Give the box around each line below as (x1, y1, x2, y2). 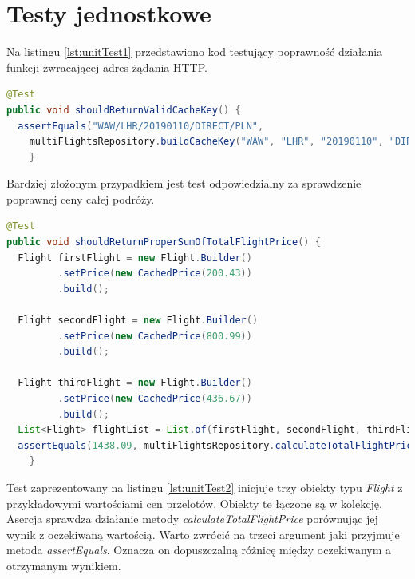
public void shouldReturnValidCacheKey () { (6, 104, 241, 116)
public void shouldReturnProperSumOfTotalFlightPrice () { (6, 236, 321, 248)
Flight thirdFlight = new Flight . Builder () (18, 377, 252, 389)
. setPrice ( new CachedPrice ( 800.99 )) (57, 330, 252, 342)
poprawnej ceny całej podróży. (6, 190, 155, 207)
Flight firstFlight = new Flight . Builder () (18, 252, 252, 264)
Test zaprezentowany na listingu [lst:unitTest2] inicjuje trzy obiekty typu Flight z (6, 478, 403, 495)
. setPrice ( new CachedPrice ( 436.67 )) (57, 393, 252, 404)
